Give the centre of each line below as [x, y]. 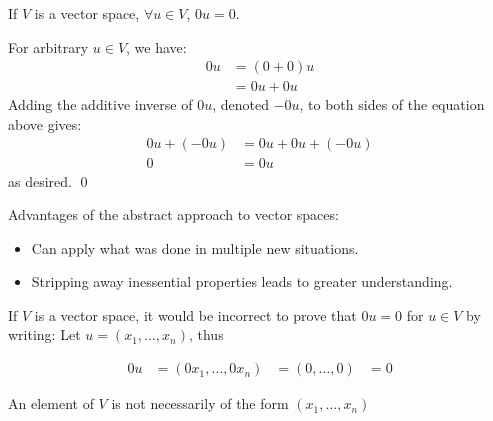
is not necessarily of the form [200, 403]
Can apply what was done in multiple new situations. [195, 247]
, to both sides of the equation [392, 104]
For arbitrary [48, 46]
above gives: [45, 123]
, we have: [156, 46]
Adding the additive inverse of [100, 104]
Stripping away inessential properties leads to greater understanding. [242, 281]
